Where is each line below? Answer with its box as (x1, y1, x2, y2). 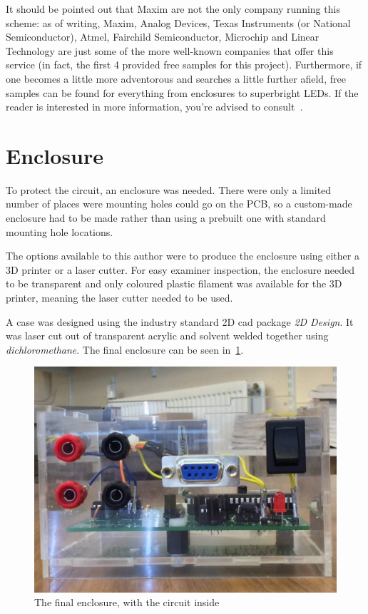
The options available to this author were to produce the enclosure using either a (6, 248, 359, 263)
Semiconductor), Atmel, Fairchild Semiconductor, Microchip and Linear (6, 29, 320, 44)
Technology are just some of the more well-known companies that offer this (6, 43, 334, 58)
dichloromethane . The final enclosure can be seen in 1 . (6, 342, 244, 357)
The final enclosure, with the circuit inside (34, 595, 220, 610)
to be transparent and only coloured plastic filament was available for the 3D (6, 276, 342, 291)
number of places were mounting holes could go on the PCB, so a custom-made (6, 196, 352, 211)
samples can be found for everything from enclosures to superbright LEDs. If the (6, 85, 359, 100)
